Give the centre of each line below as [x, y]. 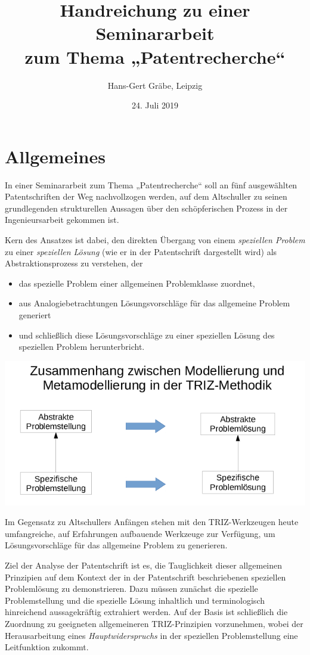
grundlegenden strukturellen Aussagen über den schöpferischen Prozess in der [146, 208]
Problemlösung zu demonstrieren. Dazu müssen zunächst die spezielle [131, 589]
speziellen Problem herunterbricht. [82, 347]
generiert [35, 314]
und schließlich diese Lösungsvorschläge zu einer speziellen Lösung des [147, 335]
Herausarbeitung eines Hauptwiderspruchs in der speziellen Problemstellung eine [151, 635]
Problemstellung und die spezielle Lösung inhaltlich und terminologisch [135, 600]
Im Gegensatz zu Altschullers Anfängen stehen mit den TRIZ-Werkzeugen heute [152, 522]
